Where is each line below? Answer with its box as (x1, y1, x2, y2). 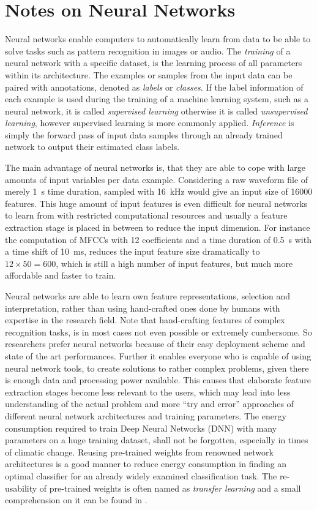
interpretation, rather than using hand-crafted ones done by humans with (5, 301, 280, 314)
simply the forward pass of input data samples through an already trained (5, 128, 283, 141)
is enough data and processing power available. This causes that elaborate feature (5, 373, 311, 386)
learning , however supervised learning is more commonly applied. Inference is (5, 116, 294, 129)
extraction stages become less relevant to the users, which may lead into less (5, 385, 291, 398)
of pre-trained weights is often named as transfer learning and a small (39, 481, 301, 494)
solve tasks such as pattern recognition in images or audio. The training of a (5, 44, 291, 57)
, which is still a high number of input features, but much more (56, 257, 293, 269)
